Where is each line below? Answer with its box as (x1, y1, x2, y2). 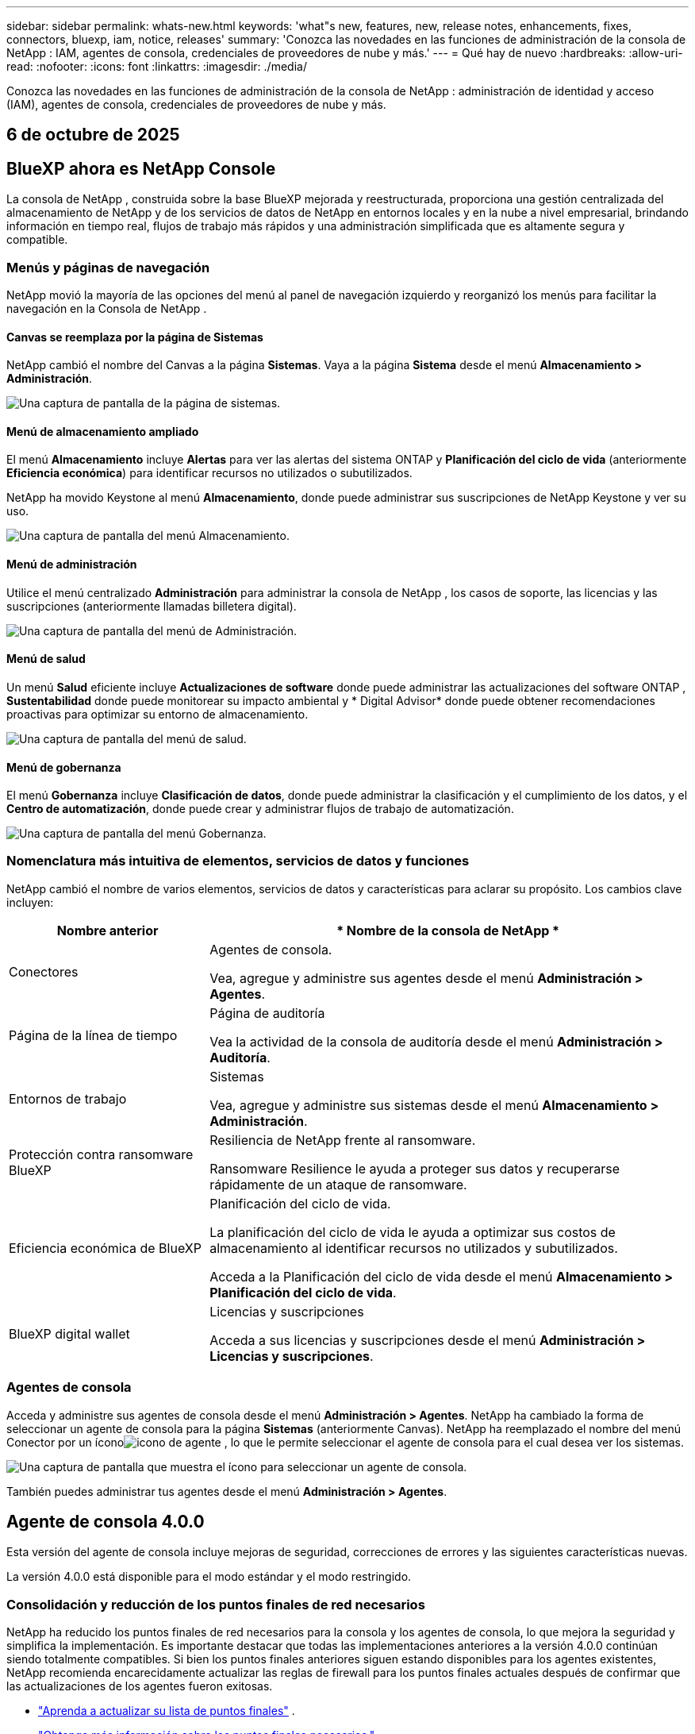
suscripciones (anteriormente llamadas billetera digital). (6, 599, 297, 613)
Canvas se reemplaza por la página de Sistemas (6, 329, 263, 344)
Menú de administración (6, 557, 137, 572)
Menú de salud (6, 652, 86, 666)
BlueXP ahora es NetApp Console (6, 158, 276, 179)
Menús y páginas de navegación (6, 259, 210, 276)
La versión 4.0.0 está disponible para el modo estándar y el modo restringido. (6, 1570, 412, 1584)
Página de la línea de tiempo (9, 1027, 178, 1043)
